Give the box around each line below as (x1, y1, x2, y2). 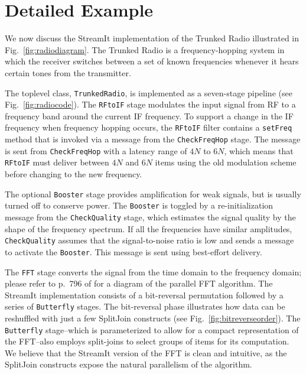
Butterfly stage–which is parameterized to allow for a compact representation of (5, 323, 299, 336)
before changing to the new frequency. (5, 168, 142, 180)
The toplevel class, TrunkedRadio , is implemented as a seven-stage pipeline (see (5, 86, 292, 99)
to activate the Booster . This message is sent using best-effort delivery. (5, 245, 262, 258)
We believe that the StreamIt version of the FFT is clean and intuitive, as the (5, 346, 287, 359)
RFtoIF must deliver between (5, 156, 109, 168)
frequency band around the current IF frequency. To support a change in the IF (5, 109, 294, 122)
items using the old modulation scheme (155, 156, 297, 168)
